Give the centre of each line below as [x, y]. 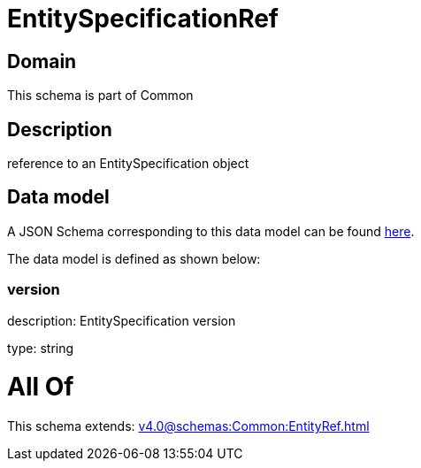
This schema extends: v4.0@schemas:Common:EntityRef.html [188, 426]
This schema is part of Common [100, 96]
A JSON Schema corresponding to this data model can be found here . [211, 231]
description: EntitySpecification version [122, 320]
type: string [41, 348]
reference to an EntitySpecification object [128, 164]
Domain [42, 61]
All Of [41, 387]
